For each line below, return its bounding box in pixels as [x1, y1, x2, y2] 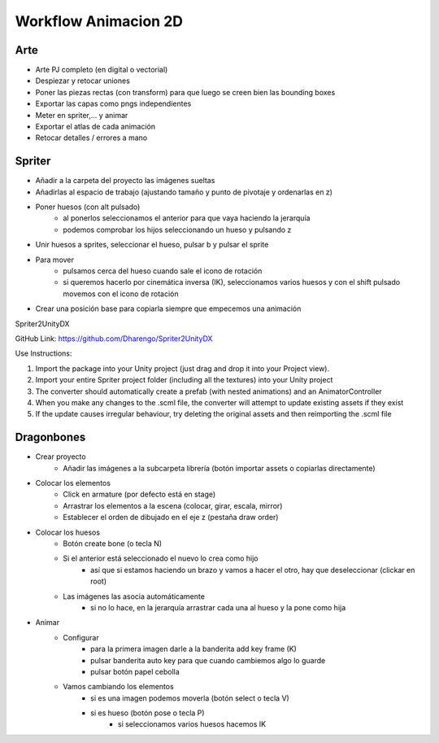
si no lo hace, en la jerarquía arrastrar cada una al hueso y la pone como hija [90, 602, 346, 612]
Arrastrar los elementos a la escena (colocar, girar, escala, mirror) [63, 500, 283, 510]
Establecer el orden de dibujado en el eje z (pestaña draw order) [63, 513, 279, 522]
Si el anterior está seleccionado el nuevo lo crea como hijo [63, 553, 259, 563]
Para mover [35, 255, 75, 264]
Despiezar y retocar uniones [35, 76, 130, 85]
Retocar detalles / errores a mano [35, 133, 148, 142]
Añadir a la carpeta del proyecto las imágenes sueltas [35, 176, 215, 186]
